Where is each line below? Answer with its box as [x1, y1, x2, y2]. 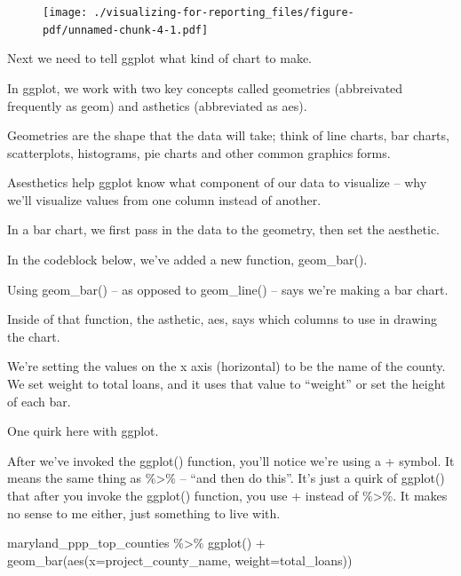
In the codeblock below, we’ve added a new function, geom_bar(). [7, 250, 368, 269]
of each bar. [7, 391, 71, 410]
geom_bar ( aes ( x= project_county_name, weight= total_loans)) [7, 550, 353, 569]
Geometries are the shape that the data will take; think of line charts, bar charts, [7, 126, 449, 145]
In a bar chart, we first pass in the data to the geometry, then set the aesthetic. [7, 220, 440, 239]
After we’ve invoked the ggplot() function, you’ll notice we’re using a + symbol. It [7, 451, 455, 469]
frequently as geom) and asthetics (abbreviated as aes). [7, 96, 307, 114]
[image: [43, 6, 88, 19]
